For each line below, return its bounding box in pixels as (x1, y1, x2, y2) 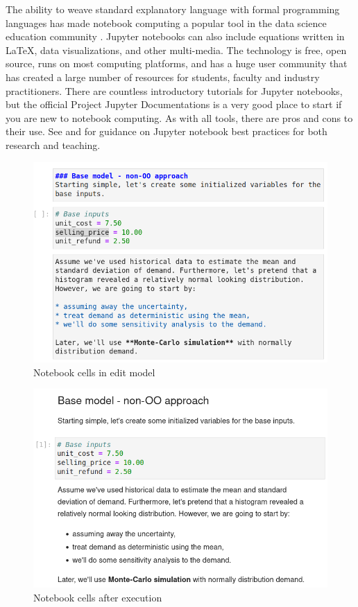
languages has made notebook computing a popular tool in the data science (6, 15, 327, 30)
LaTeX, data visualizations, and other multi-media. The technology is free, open (6, 42, 347, 57)
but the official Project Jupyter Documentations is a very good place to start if (6, 97, 342, 112)
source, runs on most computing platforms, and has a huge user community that (6, 56, 348, 71)
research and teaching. (6, 137, 101, 152)
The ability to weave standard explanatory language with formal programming (6, 2, 340, 16)
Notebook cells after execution (33, 590, 162, 604)
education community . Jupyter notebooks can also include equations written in (6, 29, 345, 44)
